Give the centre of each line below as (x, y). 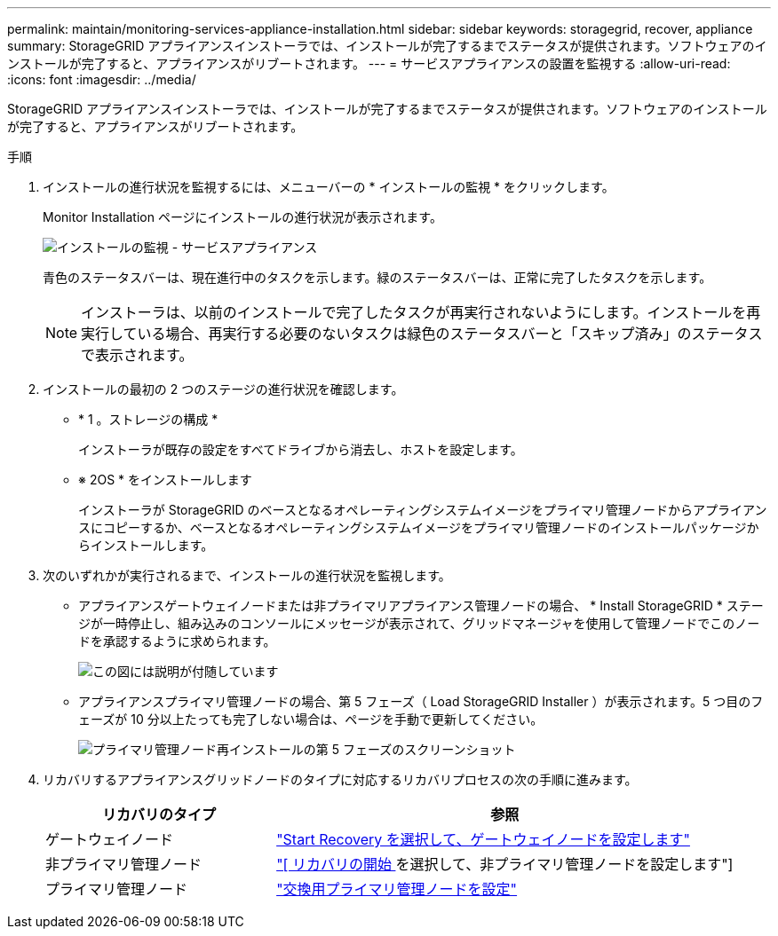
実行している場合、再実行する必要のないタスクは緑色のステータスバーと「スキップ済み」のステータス (422, 334)
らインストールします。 (146, 545)
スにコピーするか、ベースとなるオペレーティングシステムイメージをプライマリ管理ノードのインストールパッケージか (419, 527)
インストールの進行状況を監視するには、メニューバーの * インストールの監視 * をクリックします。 (329, 187)
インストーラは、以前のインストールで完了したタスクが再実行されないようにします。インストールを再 (421, 312)
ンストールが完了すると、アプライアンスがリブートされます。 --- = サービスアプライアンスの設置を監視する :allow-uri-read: (369, 63)
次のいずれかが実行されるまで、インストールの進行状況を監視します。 (247, 575)
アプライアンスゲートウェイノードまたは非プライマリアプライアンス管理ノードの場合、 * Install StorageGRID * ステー (421, 606)
